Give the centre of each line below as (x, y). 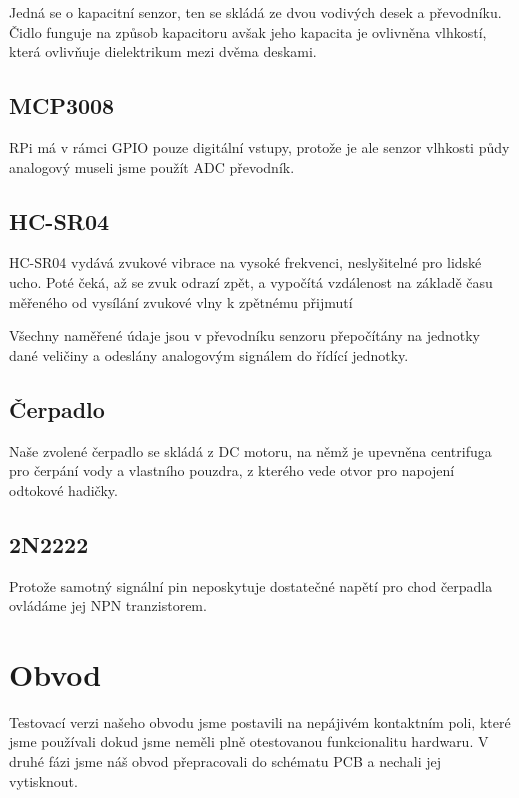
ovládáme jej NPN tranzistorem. (108, 605)
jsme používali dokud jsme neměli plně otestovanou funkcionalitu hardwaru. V (249, 741)
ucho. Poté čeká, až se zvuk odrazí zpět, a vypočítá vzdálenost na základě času (251, 281)
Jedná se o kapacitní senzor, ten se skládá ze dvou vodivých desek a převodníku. (255, 12)
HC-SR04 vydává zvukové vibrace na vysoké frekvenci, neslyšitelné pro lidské (245, 262)
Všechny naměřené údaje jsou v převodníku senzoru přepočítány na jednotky (244, 335)
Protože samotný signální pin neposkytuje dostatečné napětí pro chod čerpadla (251, 585)
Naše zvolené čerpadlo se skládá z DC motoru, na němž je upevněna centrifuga (250, 450)
